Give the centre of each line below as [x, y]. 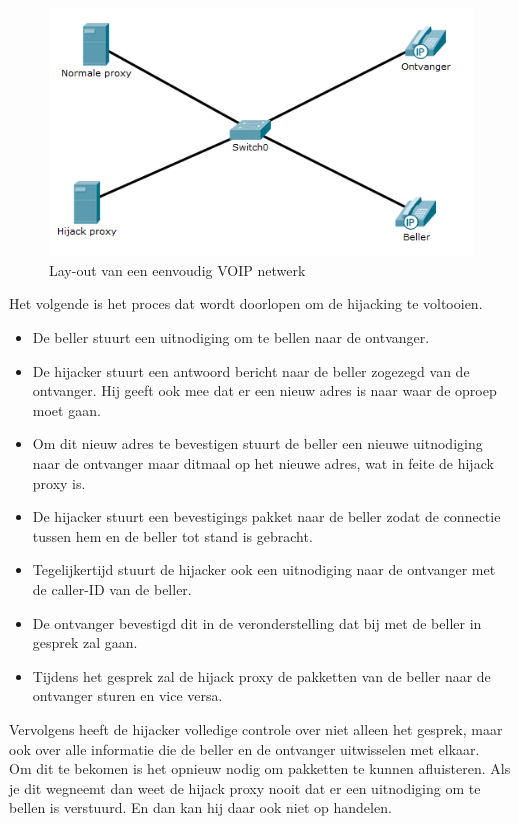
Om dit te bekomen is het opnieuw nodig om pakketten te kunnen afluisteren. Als [260, 768]
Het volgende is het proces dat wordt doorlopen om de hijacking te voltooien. [246, 303]
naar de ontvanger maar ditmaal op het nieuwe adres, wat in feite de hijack [263, 463]
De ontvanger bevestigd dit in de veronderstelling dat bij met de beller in [257, 622]
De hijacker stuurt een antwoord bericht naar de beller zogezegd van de [251, 370]
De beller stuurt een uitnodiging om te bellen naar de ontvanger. [231, 337]
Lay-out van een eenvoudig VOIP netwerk [177, 269]
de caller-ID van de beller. [112, 589]
